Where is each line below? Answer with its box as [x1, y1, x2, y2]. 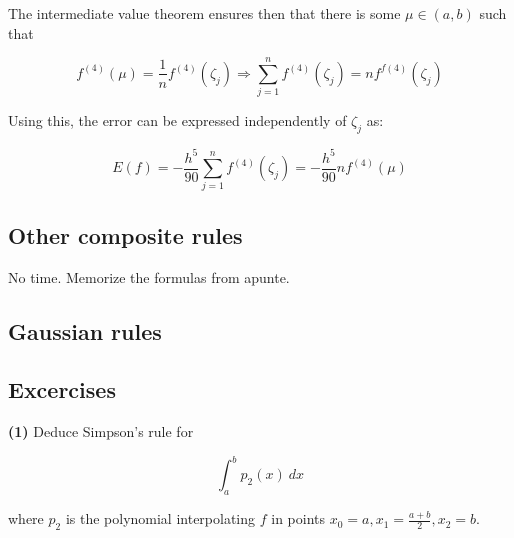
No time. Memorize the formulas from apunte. [8, 266, 290, 287]
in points [271, 508, 325, 529]
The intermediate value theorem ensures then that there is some [8, 3, 401, 23]
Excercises [8, 374, 116, 405]
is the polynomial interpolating [65, 508, 256, 529]
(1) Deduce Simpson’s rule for [8, 421, 194, 442]
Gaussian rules [8, 315, 162, 346]
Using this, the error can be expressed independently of [8, 110, 347, 131]
